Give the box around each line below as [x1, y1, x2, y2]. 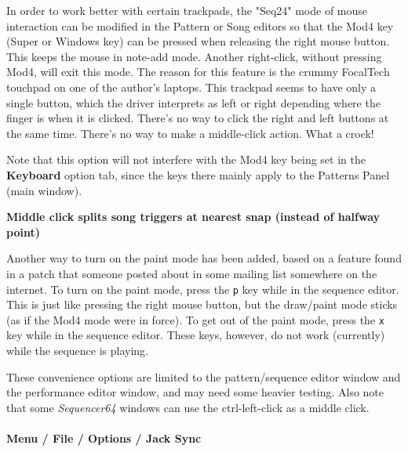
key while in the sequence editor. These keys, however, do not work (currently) [6, 327, 385, 343]
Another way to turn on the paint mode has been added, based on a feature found [6, 250, 402, 266]
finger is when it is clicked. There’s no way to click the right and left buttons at [6, 110, 389, 126]
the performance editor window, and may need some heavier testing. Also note [6, 384, 384, 400]
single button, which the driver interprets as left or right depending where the [6, 94, 381, 110]
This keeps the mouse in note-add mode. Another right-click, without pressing [6, 48, 382, 64]
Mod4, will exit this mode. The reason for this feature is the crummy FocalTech [6, 63, 390, 80]
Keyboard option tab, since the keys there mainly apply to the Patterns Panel [6, 166, 390, 183]
